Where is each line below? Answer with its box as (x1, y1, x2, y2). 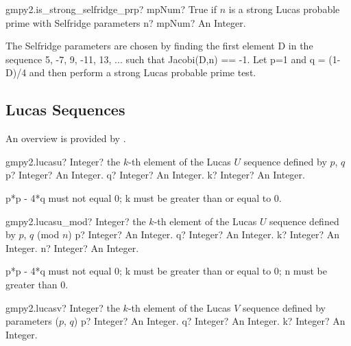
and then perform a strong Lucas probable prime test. (29, 65, 256, 80)
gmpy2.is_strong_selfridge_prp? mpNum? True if (5, 2, 217, 16)
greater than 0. (5, 277, 69, 291)
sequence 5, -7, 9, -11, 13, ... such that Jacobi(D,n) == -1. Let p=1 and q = (5, 51, 326, 66)
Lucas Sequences (5, 99, 125, 120)
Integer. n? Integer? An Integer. (5, 240, 139, 255)
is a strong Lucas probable (228, 2, 340, 16)
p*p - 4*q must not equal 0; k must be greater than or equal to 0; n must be (5, 264, 327, 278)
